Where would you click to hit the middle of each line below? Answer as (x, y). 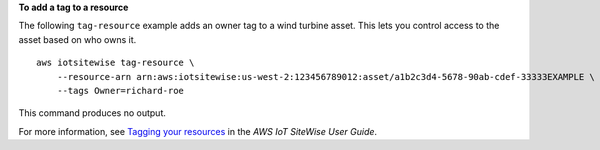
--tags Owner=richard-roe (120, 90)
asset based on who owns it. (77, 39)
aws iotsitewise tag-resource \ (115, 63)
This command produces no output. (92, 113)
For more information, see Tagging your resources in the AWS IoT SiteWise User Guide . (198, 131)
